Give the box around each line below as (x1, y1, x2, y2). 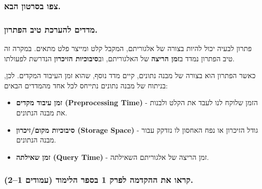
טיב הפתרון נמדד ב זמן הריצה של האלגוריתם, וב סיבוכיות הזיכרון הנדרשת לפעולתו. (4, 53, 235, 63)
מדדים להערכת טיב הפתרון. (4, 22, 98, 35)
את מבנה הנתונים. (16, 107, 67, 118)
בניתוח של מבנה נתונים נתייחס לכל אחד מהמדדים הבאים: (4, 80, 168, 90)
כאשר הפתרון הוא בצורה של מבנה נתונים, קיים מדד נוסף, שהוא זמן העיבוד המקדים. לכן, (4, 70, 256, 81)
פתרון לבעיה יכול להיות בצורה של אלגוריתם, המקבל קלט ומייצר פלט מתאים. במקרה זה (4, 43, 252, 54)
